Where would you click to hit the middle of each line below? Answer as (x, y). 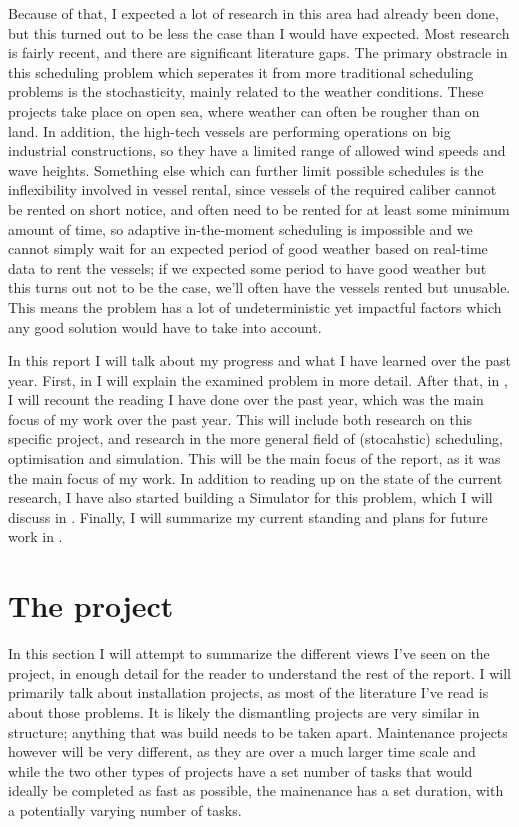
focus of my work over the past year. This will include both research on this (240, 418)
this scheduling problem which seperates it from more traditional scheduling (241, 71)
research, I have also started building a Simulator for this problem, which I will (250, 497)
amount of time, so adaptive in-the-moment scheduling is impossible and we (240, 228)
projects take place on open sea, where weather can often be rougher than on (244, 110)
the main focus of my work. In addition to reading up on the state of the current (255, 477)
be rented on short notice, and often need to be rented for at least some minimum (259, 208)
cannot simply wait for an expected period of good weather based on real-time (248, 248)
